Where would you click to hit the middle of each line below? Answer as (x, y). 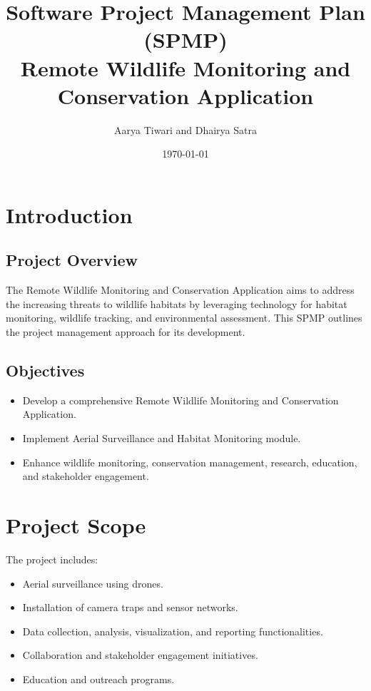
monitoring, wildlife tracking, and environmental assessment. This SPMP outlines (184, 318)
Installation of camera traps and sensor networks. (130, 607)
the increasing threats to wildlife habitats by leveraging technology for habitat (177, 303)
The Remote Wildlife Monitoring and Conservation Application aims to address (180, 290)
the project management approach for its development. (126, 332)
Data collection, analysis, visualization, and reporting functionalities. (173, 631)
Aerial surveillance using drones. (93, 583)
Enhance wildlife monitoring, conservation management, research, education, (190, 462)
